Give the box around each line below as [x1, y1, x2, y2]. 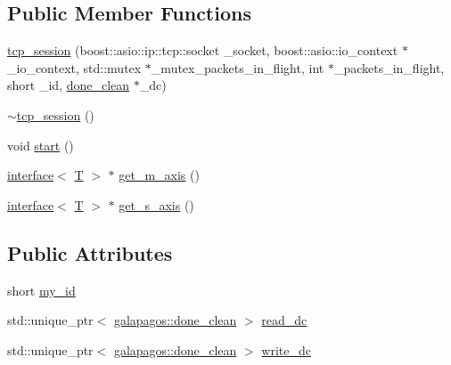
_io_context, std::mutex [7, 58, 142, 77]
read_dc [261, 311, 307, 329]
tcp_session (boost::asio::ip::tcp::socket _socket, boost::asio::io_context [7, 41, 398, 60]
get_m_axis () [119, 166, 200, 184]
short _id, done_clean [7, 76, 130, 94]
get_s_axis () [119, 195, 194, 214]
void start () [7, 135, 74, 154]
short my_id [7, 280, 76, 299]
